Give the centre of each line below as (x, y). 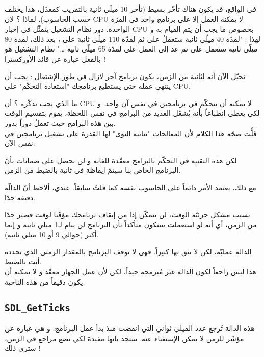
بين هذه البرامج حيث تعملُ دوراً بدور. (60, 123)
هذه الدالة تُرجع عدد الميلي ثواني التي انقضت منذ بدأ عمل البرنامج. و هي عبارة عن (130, 328)
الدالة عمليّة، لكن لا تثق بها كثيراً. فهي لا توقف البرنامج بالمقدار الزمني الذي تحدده (128, 251)
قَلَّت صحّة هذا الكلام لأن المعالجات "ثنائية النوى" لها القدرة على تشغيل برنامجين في (131, 133)
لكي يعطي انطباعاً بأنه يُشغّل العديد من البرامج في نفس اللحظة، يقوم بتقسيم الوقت (132, 113)
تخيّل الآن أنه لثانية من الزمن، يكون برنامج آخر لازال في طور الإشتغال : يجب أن (125, 76)
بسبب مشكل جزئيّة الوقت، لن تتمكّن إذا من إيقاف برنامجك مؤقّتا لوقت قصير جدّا (127, 214)
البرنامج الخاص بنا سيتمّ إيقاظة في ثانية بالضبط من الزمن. (93, 170)
